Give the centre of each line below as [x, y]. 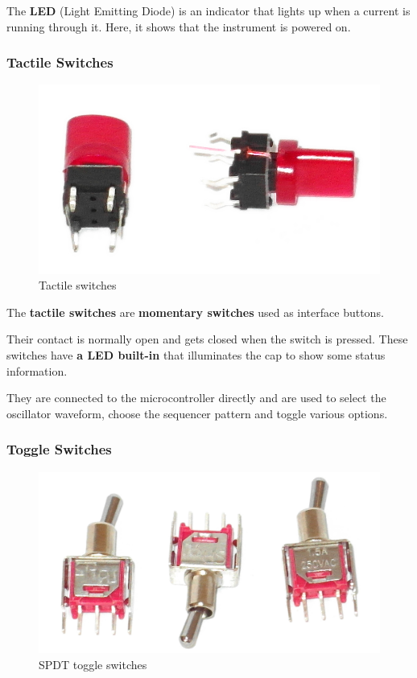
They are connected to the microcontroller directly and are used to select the [196, 398]
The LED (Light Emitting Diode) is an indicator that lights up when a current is [208, 10]
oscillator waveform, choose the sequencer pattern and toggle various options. [197, 413]
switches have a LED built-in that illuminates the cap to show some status [196, 354]
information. [37, 370]
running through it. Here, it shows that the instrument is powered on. [179, 26]
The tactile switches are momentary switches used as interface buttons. [195, 312]
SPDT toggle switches [93, 664]
